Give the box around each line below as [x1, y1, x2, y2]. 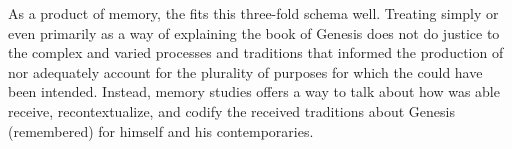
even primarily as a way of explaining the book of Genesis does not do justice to [8, 22, 500, 43]
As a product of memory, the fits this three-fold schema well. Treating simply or [8, 3, 499, 23]
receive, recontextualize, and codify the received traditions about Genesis [8, 100, 455, 121]
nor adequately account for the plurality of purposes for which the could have [8, 61, 483, 82]
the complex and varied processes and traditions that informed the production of [8, 42, 504, 63]
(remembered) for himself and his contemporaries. [8, 120, 314, 141]
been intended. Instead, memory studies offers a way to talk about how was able [8, 81, 500, 102]
